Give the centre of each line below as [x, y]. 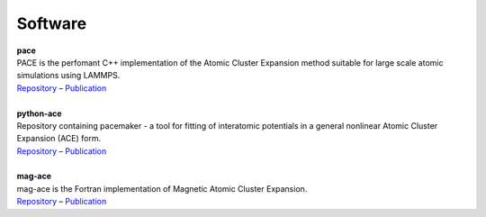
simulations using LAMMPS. [68, 76]
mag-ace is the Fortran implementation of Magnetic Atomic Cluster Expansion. [162, 188]
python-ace [39, 113]
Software [52, 23]
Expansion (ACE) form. [59, 139]
